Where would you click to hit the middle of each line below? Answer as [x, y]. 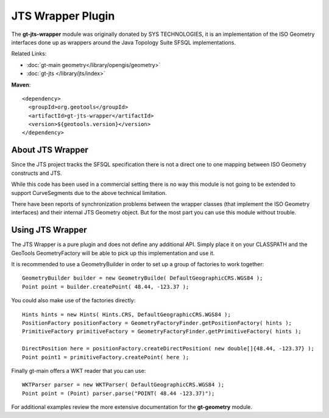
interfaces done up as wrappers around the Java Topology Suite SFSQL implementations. [123, 42]
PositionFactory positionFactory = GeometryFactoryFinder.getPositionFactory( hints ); [157, 323]
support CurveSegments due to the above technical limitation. [89, 193]
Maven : [21, 85]
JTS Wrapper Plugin [63, 16]
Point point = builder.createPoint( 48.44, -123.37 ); [106, 287]
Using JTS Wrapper [49, 230]
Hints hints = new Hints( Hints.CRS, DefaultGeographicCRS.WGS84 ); [126, 314]
